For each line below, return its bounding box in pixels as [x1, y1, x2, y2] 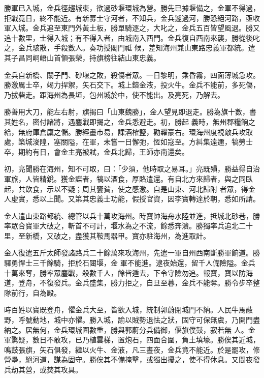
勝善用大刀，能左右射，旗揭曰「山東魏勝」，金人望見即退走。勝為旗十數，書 [4, 106, 256, 117]
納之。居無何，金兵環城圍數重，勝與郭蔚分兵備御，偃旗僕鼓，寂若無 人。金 [4, 324, 255, 335]
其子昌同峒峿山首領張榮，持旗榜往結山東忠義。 [4, 52, 160, 63]
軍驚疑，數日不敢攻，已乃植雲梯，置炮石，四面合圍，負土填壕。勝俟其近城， [4, 334, 260, 345]
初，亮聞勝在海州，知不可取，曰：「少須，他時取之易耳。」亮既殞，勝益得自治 [4, 163, 260, 174]
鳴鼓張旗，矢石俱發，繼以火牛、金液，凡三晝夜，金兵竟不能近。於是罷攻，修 [4, 344, 260, 355]
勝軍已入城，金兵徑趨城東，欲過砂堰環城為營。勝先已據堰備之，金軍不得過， [4, 3, 260, 13]
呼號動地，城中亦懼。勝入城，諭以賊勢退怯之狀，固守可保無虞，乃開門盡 [18, 314, 260, 325]
